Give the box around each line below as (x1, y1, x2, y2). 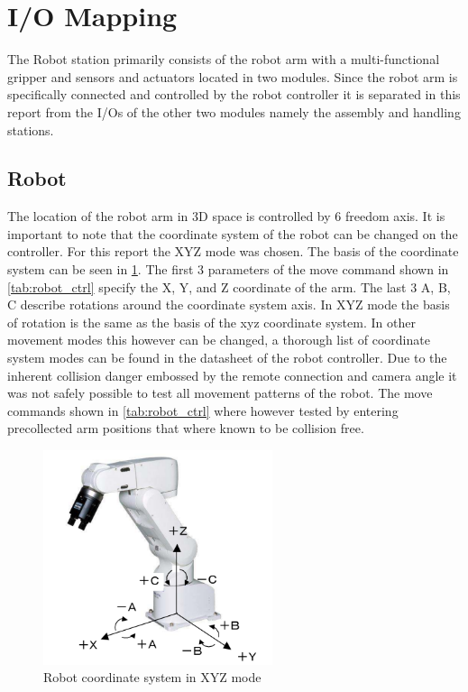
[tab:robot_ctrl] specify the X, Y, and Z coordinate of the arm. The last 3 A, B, (7, 277, 451, 296)
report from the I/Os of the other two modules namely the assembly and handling (7, 102, 461, 121)
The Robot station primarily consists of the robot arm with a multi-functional (7, 50, 440, 69)
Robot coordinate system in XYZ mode (43, 668, 262, 687)
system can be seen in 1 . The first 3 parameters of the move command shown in (7, 260, 449, 279)
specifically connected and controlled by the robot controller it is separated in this (7, 85, 461, 104)
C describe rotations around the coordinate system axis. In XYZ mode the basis (7, 295, 450, 314)
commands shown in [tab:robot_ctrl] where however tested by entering (7, 401, 399, 420)
